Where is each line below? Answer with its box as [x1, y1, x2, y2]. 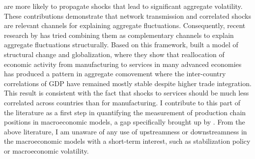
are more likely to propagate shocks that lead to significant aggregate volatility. [4, 1, 243, 11]
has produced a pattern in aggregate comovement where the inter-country [4, 68, 226, 79]
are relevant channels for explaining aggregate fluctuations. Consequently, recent [4, 20, 246, 31]
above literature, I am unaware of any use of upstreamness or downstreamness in [4, 126, 247, 136]
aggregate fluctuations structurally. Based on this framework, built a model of [4, 39, 238, 50]
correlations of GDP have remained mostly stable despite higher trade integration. [4, 78, 252, 88]
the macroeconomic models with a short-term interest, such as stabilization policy [4, 136, 251, 146]
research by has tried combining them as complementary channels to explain [4, 30, 234, 40]
